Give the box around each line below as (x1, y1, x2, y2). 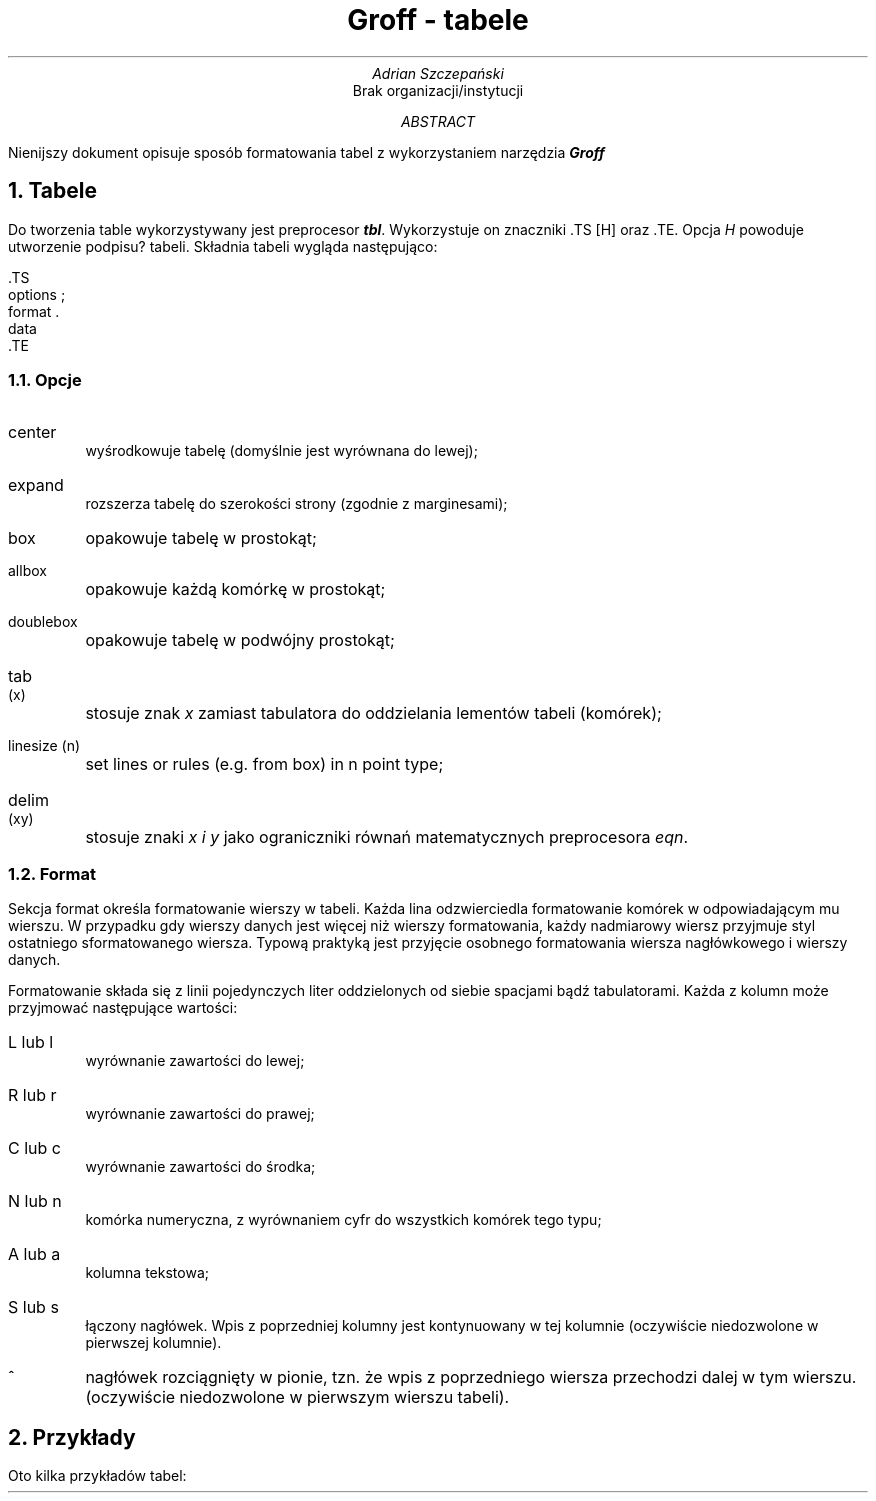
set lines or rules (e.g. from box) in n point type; (85, 754, 444, 775)
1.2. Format (8, 863, 97, 884)
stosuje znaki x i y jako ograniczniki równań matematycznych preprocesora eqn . (85, 827, 689, 848)
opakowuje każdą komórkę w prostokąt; (85, 579, 386, 600)
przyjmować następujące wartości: (8, 999, 238, 1017)
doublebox (8, 613, 78, 631)
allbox (8, 562, 47, 580)
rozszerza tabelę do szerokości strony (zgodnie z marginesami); (85, 495, 508, 513)
